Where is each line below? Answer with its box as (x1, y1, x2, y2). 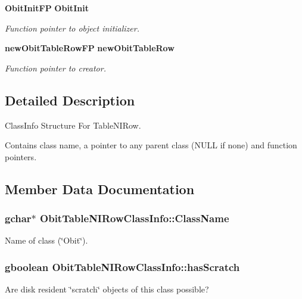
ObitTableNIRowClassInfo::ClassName (40, 211, 229, 226)
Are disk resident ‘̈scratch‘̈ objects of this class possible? (5, 283, 209, 295)
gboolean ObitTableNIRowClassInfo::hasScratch (5, 259, 240, 274)
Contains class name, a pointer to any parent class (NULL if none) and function (5, 139, 297, 151)
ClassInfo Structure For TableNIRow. (5, 119, 141, 131)
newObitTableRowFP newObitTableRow (5, 42, 175, 54)
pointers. (5, 150, 37, 163)
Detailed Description (5, 91, 135, 109)
